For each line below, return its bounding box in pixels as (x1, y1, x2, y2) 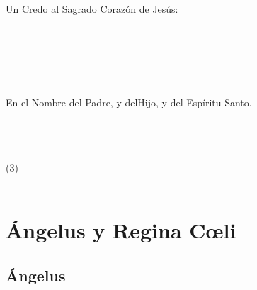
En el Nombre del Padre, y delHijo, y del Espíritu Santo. (6, 94, 252, 109)
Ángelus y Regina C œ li (6, 216, 236, 245)
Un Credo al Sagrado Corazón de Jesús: (6, 1, 178, 16)
